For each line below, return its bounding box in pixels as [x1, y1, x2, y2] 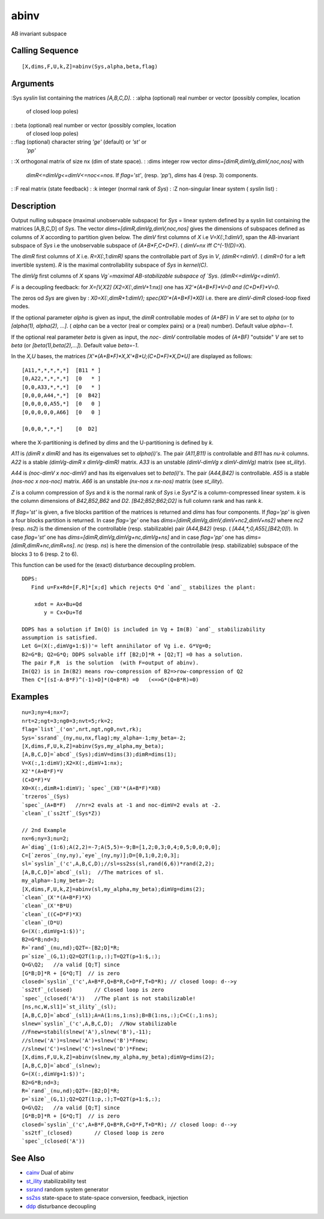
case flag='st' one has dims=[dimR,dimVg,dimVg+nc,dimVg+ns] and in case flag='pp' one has [11, 534, 245, 541]
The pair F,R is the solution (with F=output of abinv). [22, 660, 199, 666]
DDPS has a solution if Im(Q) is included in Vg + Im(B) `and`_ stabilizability [22, 625, 266, 633]
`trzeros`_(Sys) [22, 793, 70, 800]
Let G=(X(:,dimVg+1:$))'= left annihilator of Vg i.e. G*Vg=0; [22, 643, 212, 649]
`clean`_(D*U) [22, 919, 63, 926]
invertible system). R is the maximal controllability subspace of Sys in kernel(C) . [11, 261, 208, 269]
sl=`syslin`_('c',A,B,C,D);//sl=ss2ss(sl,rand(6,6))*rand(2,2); [22, 860, 215, 868]
